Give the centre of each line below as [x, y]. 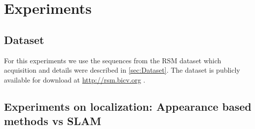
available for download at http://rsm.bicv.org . [75, 79]
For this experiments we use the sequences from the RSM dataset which [113, 60]
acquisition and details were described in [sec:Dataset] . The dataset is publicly [122, 70]
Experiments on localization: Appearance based [128, 106]
